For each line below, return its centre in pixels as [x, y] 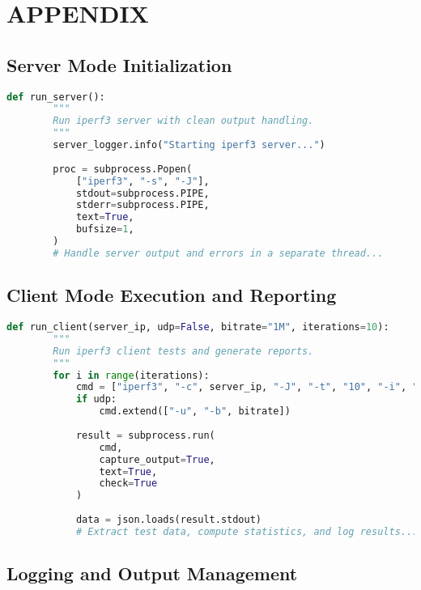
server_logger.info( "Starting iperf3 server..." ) [189, 145]
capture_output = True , [157, 459]
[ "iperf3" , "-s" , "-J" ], [142, 181]
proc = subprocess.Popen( [123, 169]
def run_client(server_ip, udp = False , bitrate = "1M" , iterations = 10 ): [198, 327]
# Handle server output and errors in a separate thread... [218, 253]
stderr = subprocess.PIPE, [142, 205]
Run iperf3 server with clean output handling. [183, 121]
